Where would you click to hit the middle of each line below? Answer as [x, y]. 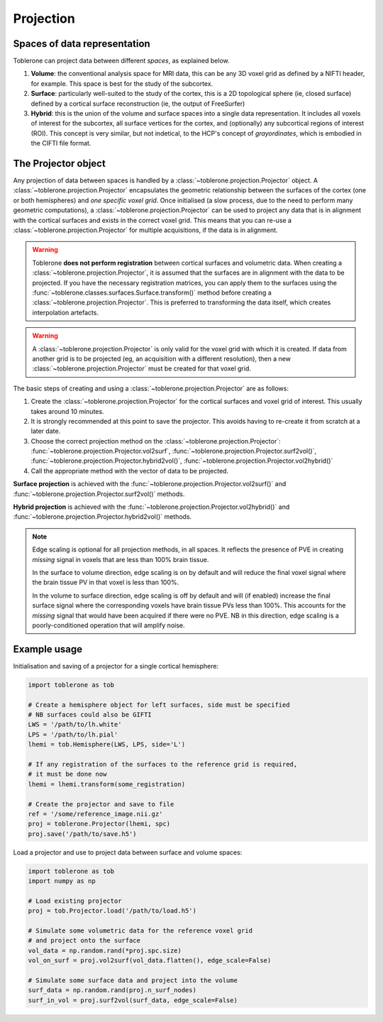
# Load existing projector [75, 901]
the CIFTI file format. [61, 143]
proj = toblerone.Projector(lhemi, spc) [99, 824]
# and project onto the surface [84, 941]
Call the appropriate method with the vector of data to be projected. [130, 471]
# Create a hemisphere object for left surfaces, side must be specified [159, 705]
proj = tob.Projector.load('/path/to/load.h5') [112, 911]
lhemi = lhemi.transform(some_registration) [107, 784]
